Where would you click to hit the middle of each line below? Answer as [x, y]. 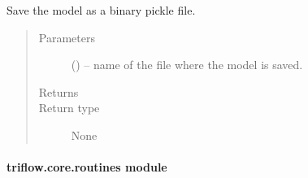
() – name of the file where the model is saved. [187, 65]
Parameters [67, 37]
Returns [59, 91]
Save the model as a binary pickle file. [101, 10]
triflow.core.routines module [87, 167]
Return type [69, 108]
